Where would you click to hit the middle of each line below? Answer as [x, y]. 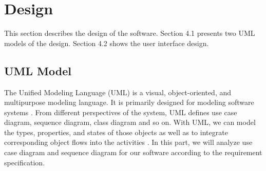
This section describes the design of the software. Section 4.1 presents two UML [130, 33]
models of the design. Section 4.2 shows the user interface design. [107, 43]
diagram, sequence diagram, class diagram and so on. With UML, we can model [130, 122]
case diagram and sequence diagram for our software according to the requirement [133, 152]
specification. [25, 162]
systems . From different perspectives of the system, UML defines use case [121, 112]
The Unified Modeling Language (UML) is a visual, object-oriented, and [118, 92]
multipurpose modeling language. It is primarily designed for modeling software [129, 102]
